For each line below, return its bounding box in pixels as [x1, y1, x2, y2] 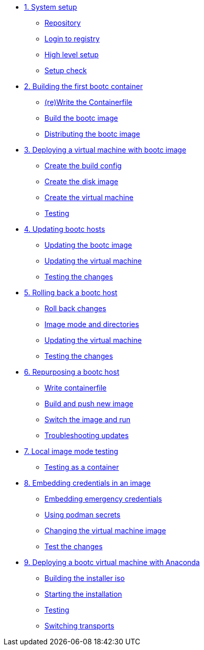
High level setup [44, 50, 99, 59]
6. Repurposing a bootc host [24, 367, 120, 376]
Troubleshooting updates [44, 431, 129, 440]
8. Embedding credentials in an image [24, 479, 151, 487]
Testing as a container [44, 463, 119, 471]
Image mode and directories [44, 320, 139, 329]
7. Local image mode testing [24, 447, 119, 456]
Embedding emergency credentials [44, 494, 162, 503]
